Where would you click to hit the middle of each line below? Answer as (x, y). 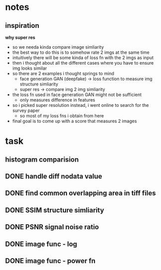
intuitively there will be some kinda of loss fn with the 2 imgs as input (83, 58)
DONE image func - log (41, 244)
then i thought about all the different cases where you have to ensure (83, 63)
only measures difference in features (57, 100)
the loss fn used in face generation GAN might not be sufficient (77, 94)
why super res (20, 37)
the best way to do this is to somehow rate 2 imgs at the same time (81, 52)
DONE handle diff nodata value (54, 176)
